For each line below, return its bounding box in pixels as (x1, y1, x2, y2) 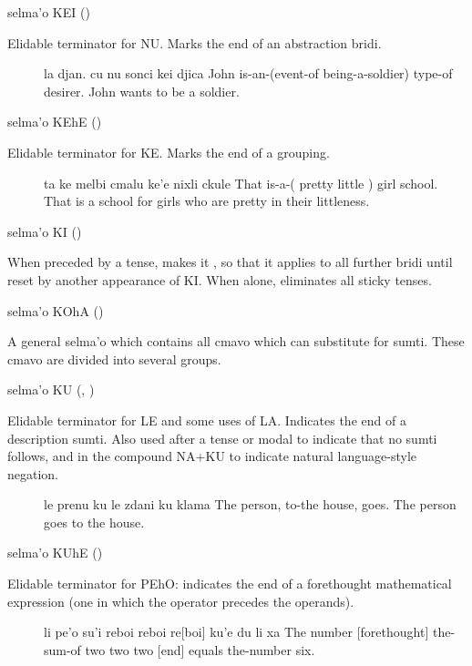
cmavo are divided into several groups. (7, 349, 221, 368)
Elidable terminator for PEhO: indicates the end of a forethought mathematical (7, 574, 452, 593)
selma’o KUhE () (7, 543, 103, 562)
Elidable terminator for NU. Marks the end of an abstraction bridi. (7, 33, 382, 52)
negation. (7, 464, 59, 483)
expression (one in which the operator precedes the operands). (7, 591, 354, 610)
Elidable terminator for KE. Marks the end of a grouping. (7, 142, 330, 161)
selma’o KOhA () (7, 301, 104, 320)
